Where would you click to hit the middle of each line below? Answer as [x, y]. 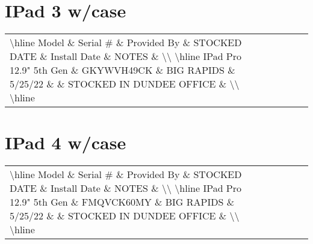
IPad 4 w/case [66, 142]
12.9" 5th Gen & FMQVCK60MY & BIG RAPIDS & [122, 202]
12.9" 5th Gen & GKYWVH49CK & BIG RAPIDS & [122, 70]
